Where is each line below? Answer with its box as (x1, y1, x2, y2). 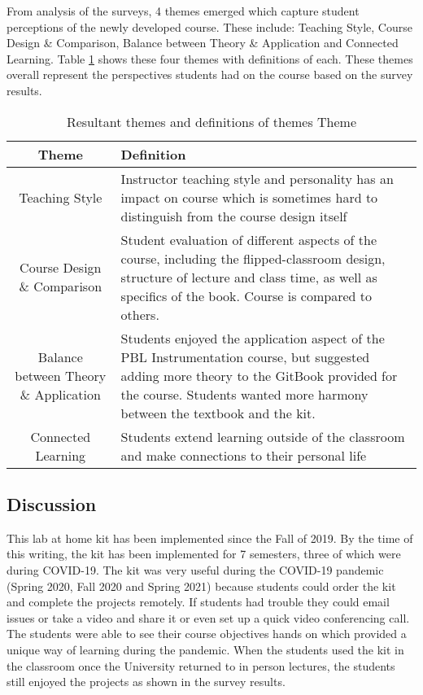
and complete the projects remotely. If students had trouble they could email (7, 593, 390, 610)
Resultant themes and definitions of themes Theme (66, 111, 357, 131)
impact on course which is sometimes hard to (120, 187, 378, 207)
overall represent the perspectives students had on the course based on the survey (7, 66, 413, 83)
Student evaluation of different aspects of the (120, 229, 377, 249)
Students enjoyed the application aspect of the (120, 328, 385, 347)
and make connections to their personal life (120, 445, 367, 465)
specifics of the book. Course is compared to (120, 286, 373, 305)
